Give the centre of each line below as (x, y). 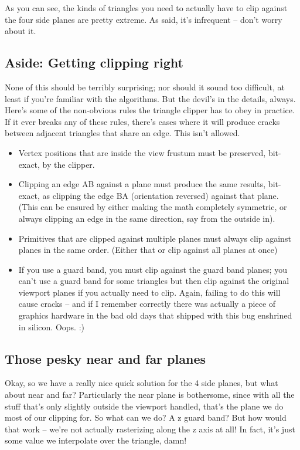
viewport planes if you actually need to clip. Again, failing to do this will (149, 292)
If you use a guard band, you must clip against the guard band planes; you (153, 269)
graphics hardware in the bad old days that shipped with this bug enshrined (155, 315)
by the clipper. (69, 164)
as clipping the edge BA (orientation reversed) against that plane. (161, 195)
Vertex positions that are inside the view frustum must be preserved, (142, 152)
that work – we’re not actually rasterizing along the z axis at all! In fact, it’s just (150, 429)
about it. (21, 31)
